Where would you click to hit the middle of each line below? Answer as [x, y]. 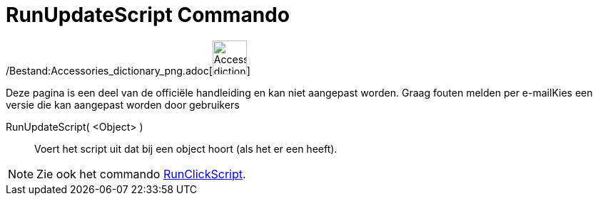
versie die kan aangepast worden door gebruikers [123, 104]
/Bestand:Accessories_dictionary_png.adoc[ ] [128, 70]
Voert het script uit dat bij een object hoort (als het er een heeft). [186, 148]
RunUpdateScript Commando [148, 15]
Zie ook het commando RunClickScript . [141, 174]
